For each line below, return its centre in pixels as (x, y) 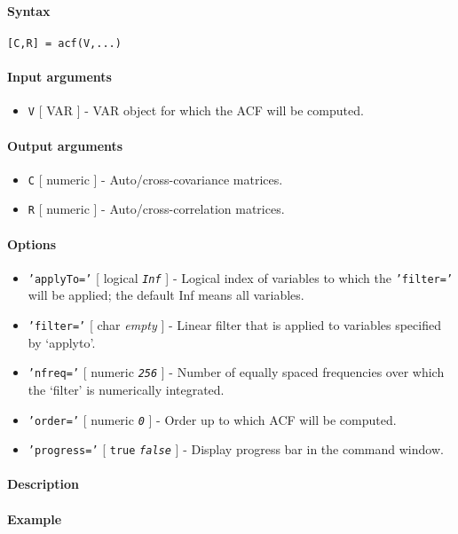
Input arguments (59, 77)
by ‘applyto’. (62, 342)
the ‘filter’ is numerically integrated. (126, 389)
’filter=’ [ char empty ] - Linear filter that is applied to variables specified (234, 325)
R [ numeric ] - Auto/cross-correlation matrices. (156, 209)
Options (32, 243)
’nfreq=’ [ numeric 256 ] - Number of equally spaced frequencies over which (236, 372)
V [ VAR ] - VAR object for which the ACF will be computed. (196, 110)
